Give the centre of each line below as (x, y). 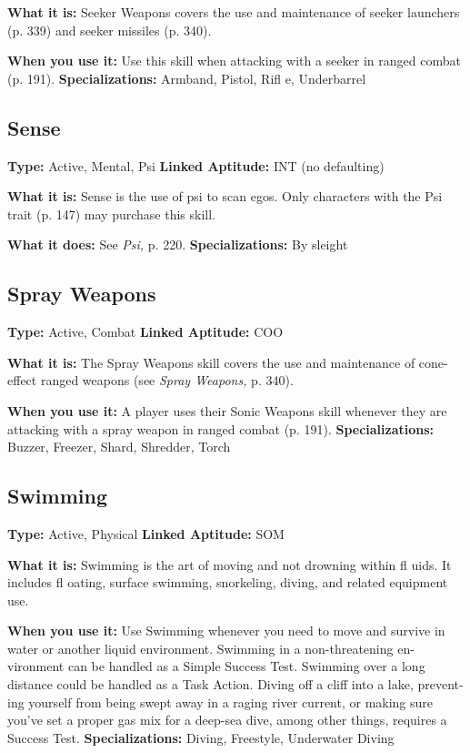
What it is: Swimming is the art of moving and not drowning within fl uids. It (230, 564)
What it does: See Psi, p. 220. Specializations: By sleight (178, 244)
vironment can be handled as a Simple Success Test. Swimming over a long (216, 666)
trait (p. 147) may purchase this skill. (111, 214)
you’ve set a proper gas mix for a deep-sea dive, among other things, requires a (227, 720)
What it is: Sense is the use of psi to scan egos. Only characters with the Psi (225, 196)
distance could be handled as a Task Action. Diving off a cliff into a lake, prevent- (235, 684)
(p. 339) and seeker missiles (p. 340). (110, 30)
